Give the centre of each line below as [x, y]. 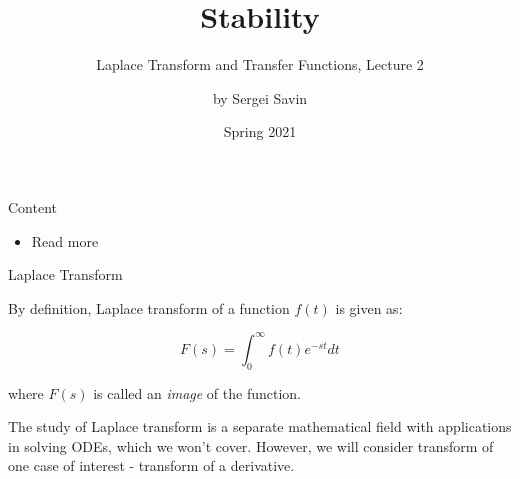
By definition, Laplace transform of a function [149, 307]
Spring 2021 [260, 131]
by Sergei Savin [260, 97]
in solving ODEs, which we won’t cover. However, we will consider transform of [251, 445]
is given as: [369, 307]
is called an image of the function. [197, 392]
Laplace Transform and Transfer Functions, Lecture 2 [260, 64]
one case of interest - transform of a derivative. [151, 465]
